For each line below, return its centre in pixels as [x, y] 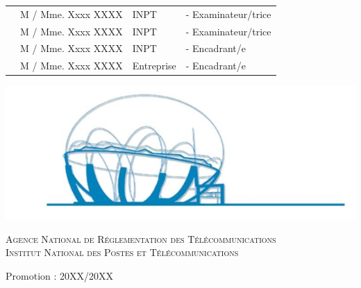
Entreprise [154, 66]
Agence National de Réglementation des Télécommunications [141, 238]
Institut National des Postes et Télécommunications [122, 252]
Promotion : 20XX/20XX [60, 276]
